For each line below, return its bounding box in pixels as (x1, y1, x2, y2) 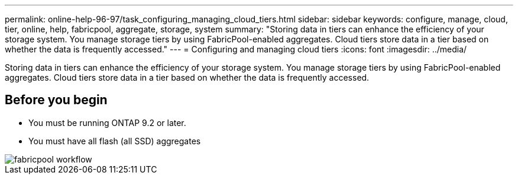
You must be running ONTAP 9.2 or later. (28, 117, 186, 128)
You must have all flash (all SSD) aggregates (28, 135, 201, 146)
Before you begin (5, 92, 108, 108)
